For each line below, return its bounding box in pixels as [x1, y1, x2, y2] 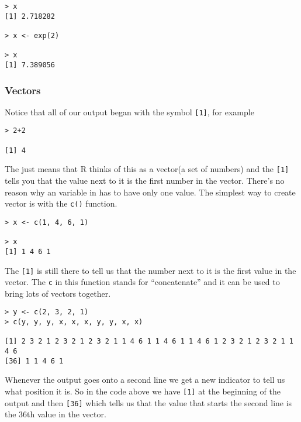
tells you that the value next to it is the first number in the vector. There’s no [5, 174, 285, 187]
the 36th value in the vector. [5, 408, 106, 420]
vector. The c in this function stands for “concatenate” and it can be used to [5, 276, 280, 288]
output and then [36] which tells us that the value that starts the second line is [5, 396, 292, 409]
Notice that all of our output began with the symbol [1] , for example [5, 105, 254, 118]
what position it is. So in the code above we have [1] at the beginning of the [5, 385, 281, 397]
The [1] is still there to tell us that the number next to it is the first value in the [5, 264, 296, 276]
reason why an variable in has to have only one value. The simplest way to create [5, 186, 296, 198]
